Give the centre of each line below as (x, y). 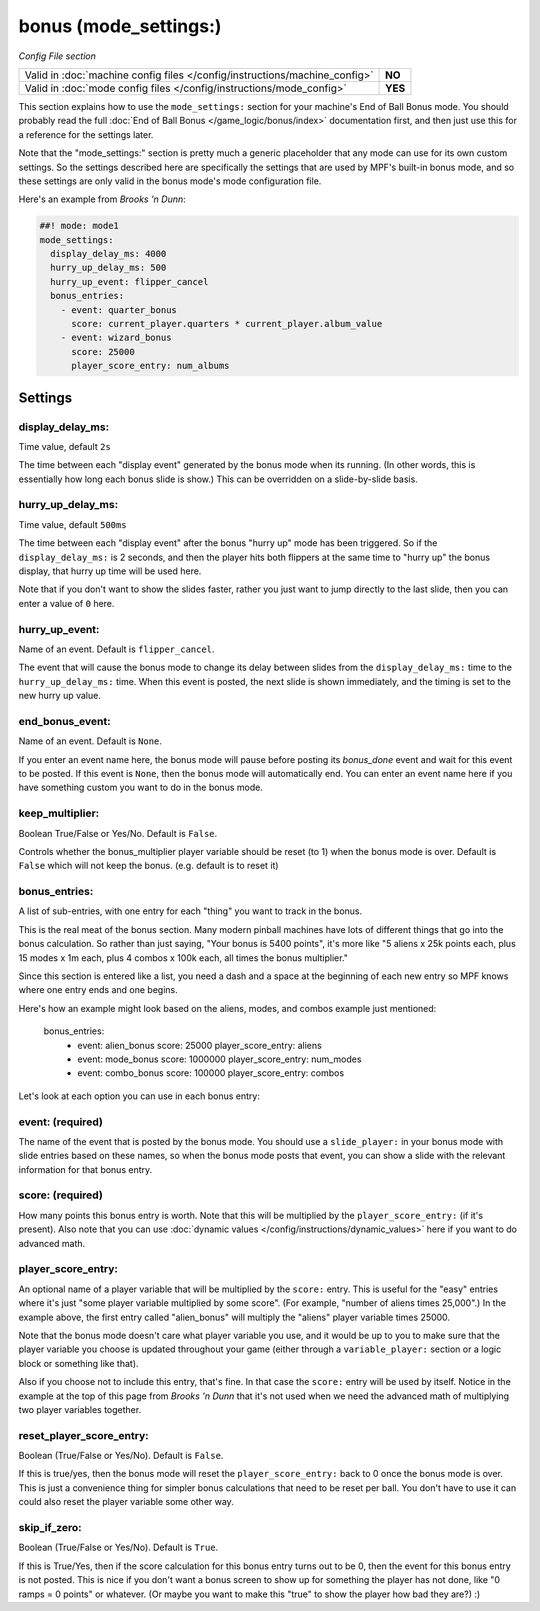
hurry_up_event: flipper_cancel (129, 281)
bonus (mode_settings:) (120, 26)
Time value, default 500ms (72, 524)
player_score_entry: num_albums (150, 366)
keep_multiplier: (59, 813)
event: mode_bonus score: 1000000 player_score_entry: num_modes (219, 1059)
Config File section (57, 56)
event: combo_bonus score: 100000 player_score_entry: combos (211, 1073)
